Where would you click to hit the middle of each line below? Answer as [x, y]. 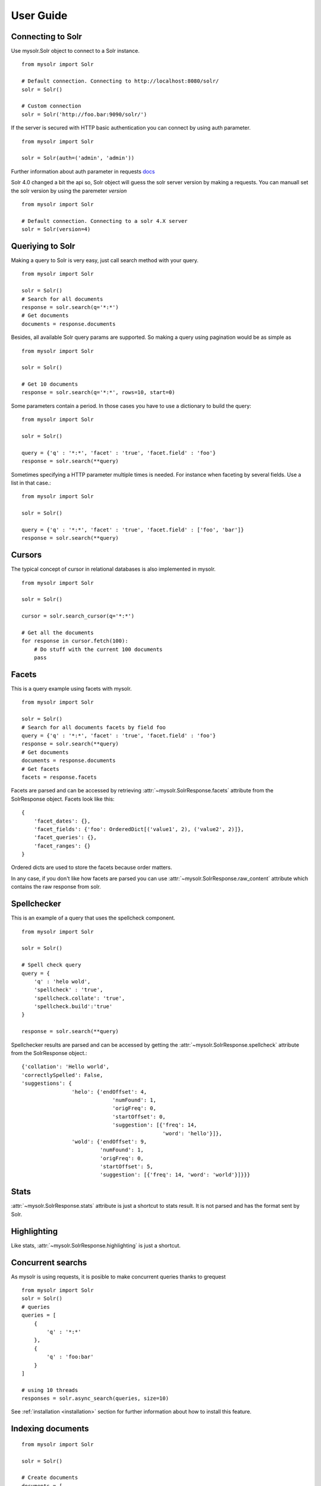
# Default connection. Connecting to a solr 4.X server [105, 221]
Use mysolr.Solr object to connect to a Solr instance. [75, 51]
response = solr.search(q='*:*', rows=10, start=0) [98, 393]
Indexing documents [50, 1429]
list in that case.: [31, 483]
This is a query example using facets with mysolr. [71, 689]
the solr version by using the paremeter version [69, 191]
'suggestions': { [47, 1084]
